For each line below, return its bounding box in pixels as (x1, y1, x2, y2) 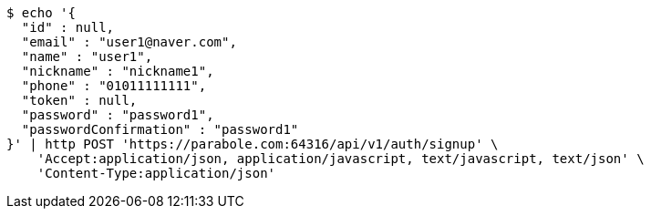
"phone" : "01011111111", (21, 78, 207, 93)
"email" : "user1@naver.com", (21, 35, 237, 49)
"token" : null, (21, 93, 138, 108)
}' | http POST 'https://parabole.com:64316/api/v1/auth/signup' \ (6, 137, 499, 151)
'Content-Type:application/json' (36, 166, 276, 180)
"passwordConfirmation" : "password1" (21, 122, 299, 137)
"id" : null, (21, 20, 115, 35)
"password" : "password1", (21, 108, 214, 122)
